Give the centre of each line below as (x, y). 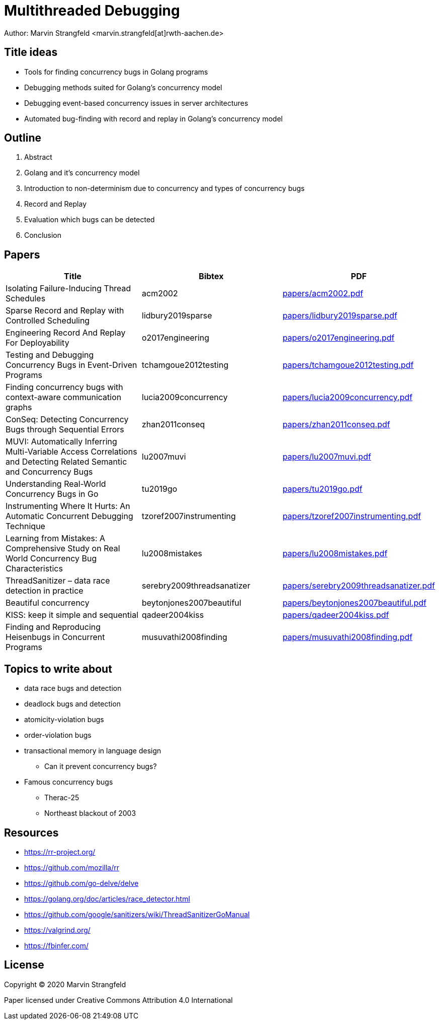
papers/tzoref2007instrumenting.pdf (352, 516)
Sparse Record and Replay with (65, 311)
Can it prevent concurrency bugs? (101, 766)
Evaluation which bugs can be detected (90, 220)
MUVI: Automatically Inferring (61, 442)
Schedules (26, 299)
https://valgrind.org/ (57, 930)
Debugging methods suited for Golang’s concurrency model (123, 87)
